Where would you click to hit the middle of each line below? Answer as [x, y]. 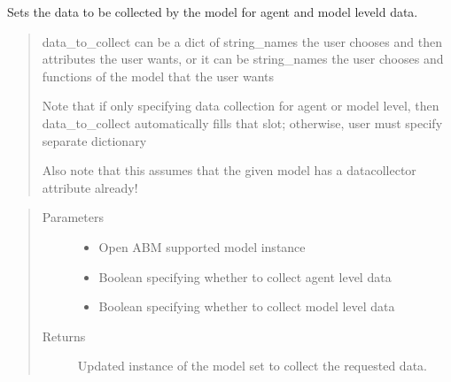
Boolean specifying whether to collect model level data [247, 306]
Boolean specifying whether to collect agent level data [245, 276]
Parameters [73, 217]
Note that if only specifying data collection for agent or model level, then [241, 106]
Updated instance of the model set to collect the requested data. [252, 366]
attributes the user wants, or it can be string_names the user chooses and [243, 59]
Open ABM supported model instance [202, 246]
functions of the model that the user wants [158, 76]
